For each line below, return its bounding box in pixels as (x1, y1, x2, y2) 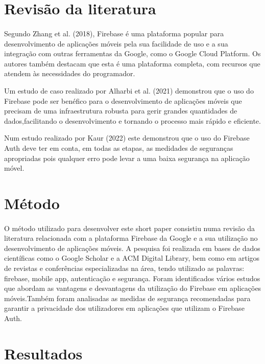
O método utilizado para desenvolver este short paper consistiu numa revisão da (4, 222, 255, 233)
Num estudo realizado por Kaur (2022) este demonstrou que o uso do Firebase (4, 132, 250, 143)
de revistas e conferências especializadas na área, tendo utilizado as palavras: (4, 263, 245, 274)
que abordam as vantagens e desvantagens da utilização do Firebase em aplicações (4, 283, 261, 293)
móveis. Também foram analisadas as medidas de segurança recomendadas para (4, 292, 251, 303)
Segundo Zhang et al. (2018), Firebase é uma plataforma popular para (4, 28, 224, 38)
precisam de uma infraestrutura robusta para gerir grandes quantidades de (4, 105, 237, 116)
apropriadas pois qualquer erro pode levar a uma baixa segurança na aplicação (4, 152, 250, 163)
